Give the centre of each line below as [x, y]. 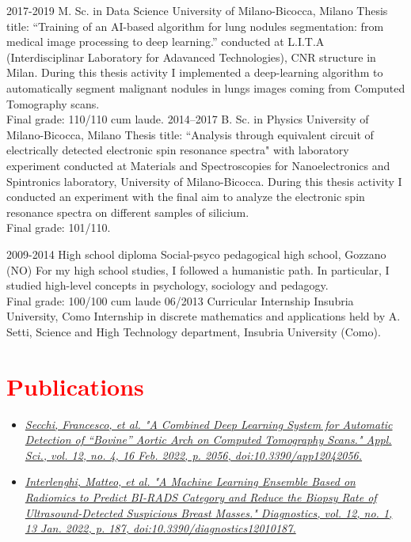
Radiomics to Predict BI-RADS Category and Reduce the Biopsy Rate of [201, 497]
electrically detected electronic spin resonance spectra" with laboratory [178, 150]
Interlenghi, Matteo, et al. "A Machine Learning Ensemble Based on [190, 481]
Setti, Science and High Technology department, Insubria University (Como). [194, 331]
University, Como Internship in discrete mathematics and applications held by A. [204, 316]
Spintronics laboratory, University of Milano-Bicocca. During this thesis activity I [204, 181]
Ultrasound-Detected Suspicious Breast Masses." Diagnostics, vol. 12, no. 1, [209, 512]
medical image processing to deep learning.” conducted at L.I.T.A [166, 42]
